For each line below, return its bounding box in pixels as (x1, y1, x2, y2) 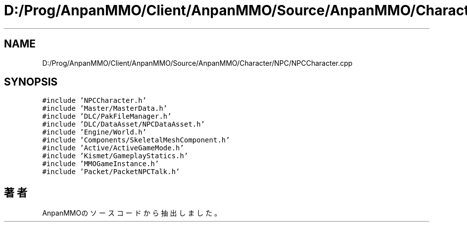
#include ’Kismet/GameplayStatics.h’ (42, 152, 188, 160)
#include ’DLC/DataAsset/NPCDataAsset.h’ (42, 120, 205, 129)
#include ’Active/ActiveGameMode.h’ (42, 144, 184, 152)
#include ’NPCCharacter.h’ (42, 96, 147, 105)
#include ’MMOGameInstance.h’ (42, 160, 159, 168)
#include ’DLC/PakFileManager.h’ (42, 112, 172, 121)
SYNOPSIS (4, 76, 58, 89)
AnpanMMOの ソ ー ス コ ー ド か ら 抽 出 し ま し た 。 (42, 209, 222, 218)
